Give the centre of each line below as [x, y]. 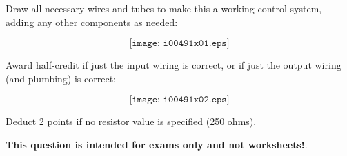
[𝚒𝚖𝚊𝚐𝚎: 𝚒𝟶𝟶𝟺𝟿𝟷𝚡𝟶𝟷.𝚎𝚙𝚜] [179, 44]
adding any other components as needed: [92, 22]
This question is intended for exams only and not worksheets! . [157, 144]
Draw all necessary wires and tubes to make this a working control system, [164, 8]
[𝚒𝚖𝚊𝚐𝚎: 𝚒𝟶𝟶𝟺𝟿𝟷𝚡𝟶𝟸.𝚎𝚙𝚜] [179, 100]
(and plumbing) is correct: [61, 78]
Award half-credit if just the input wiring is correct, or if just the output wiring [173, 65]
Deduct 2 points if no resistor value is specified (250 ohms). [131, 121]
